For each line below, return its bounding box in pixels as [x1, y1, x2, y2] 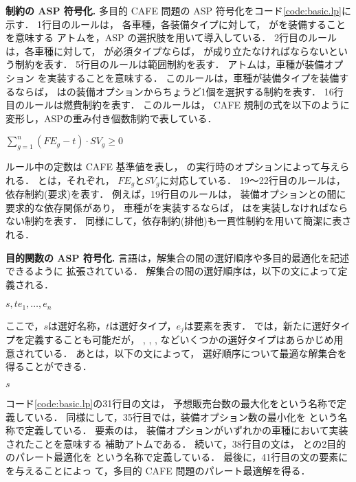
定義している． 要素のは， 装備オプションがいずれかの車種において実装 [24, 423, 348, 437]
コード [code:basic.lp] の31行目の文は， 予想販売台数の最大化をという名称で [5, 396, 337, 411]
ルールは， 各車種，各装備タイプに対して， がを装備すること [71, 16, 346, 31]
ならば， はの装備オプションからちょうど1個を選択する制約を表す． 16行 [14, 84, 344, 98]
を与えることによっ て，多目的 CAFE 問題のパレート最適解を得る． [5, 463, 311, 477]
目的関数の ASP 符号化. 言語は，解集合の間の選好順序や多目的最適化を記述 [5, 250, 349, 264]
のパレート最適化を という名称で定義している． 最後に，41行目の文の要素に [5, 450, 348, 464]
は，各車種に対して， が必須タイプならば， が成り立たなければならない [5, 43, 329, 58]
